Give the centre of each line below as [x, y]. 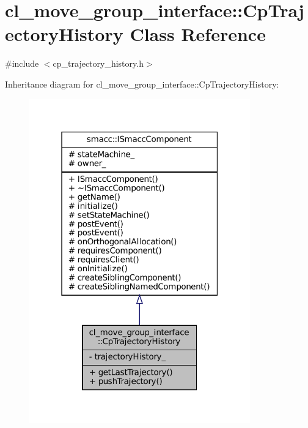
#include [22, 63]
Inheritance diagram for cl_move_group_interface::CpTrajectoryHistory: [142, 84]
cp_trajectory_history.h [98, 63]
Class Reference [198, 34]
